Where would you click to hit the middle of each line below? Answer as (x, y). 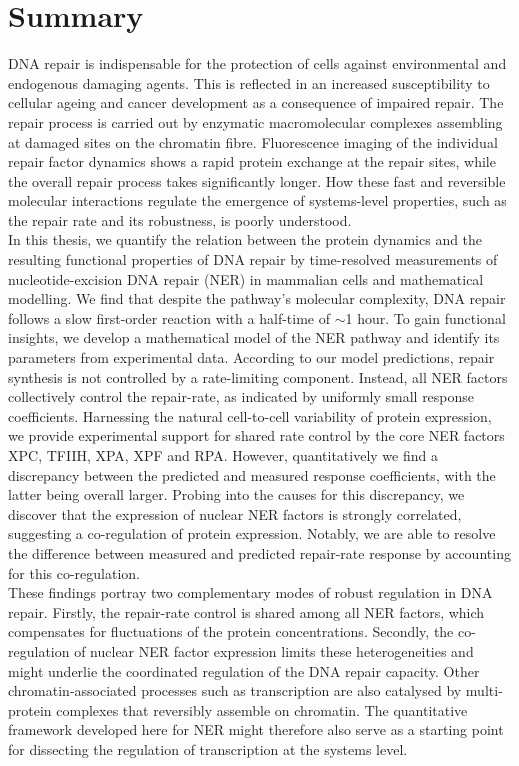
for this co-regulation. (74, 572)
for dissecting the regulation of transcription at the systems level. (208, 748)
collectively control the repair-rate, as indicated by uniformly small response (241, 396)
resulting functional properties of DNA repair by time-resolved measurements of (253, 259)
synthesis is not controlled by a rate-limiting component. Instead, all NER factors (258, 376)
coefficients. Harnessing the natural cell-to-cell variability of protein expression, (250, 415)
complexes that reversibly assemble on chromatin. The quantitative (262, 709)
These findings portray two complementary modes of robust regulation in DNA (250, 592)
